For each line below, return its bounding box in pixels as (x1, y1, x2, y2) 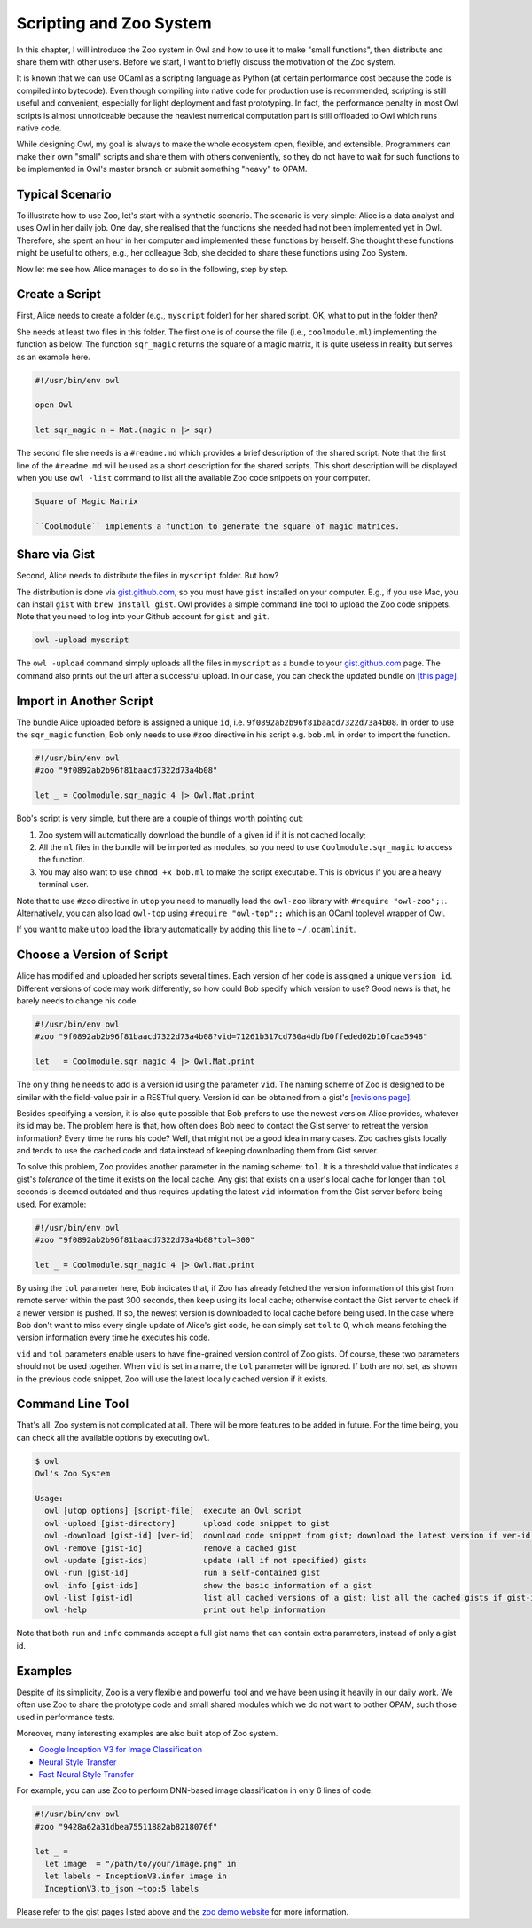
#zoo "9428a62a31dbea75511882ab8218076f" (35, 1822, 218, 1831)
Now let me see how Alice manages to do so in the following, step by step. (16, 264, 288, 274)
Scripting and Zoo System (16, 13, 212, 33)
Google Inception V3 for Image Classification (38, 1744, 203, 1755)
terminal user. (38, 879, 89, 890)
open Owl (35, 400, 74, 410)
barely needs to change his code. (16, 995, 139, 1006)
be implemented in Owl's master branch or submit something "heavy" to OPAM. (16, 164, 308, 175)
